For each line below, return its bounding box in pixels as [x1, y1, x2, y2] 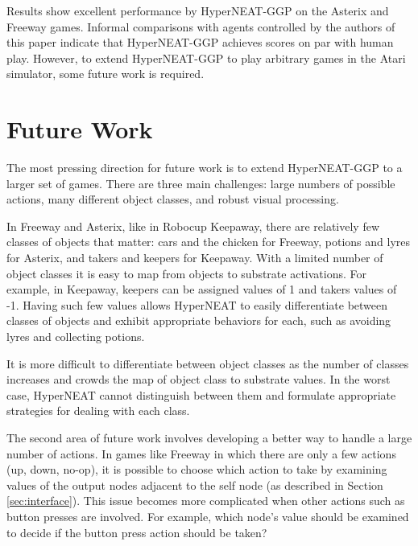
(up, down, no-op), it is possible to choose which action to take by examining [6, 461, 387, 478]
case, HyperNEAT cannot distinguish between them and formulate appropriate [6, 386, 396, 403]
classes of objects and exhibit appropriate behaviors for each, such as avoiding [6, 312, 391, 329]
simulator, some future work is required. [6, 65, 205, 82]
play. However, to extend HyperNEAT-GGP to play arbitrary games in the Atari [6, 49, 406, 66]
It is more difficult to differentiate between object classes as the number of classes [6, 355, 409, 372]
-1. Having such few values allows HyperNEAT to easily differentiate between [6, 296, 388, 313]
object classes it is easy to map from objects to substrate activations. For [6, 265, 367, 281]
